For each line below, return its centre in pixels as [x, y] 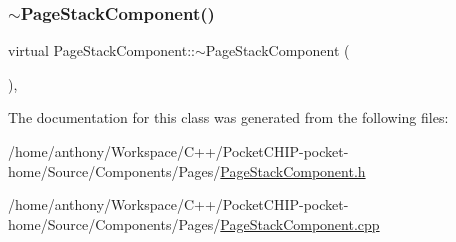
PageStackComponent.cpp [300, 223]
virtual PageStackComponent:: [101, 50]
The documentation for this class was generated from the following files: [228, 117]
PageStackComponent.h [293, 170]
